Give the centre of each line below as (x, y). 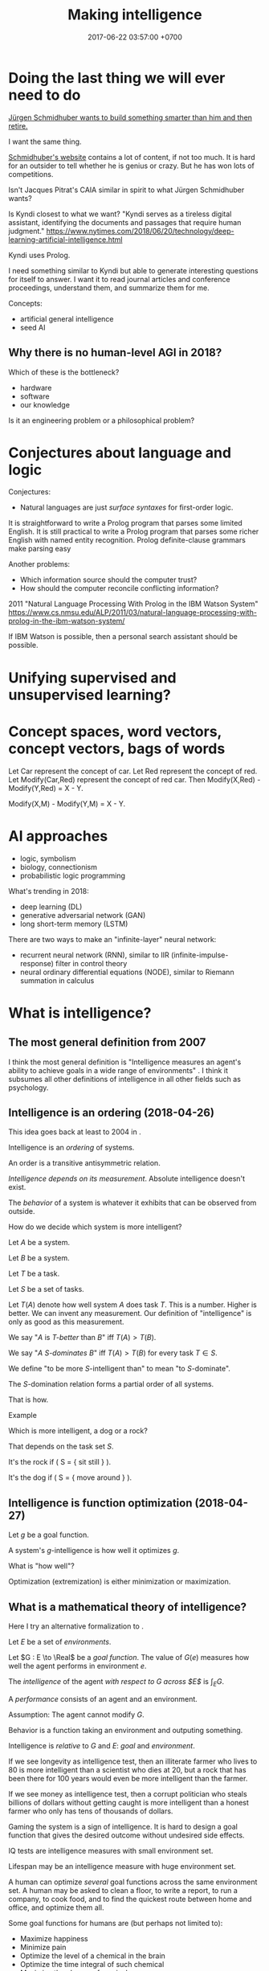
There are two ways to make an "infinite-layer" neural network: (112, 939)
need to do (45, 95)
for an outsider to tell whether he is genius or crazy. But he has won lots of (132, 166)
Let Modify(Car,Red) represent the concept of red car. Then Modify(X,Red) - (134, 779)
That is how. (29, 1399)
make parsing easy (40, 549)
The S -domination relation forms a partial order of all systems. (111, 1384)
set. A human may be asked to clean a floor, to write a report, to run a (123, 1890)
